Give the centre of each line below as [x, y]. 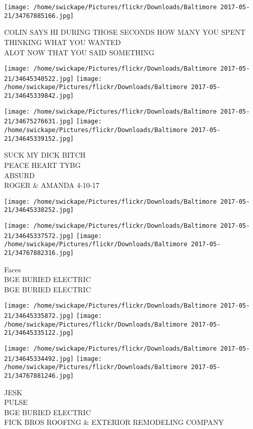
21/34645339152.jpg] [39, 138]
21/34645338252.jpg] [39, 210]
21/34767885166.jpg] [39, 16]
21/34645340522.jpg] [39, 79]
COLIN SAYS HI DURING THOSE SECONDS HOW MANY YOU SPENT [125, 32]
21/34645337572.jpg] [39, 236]
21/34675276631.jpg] [39, 122]
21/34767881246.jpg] [39, 376]
